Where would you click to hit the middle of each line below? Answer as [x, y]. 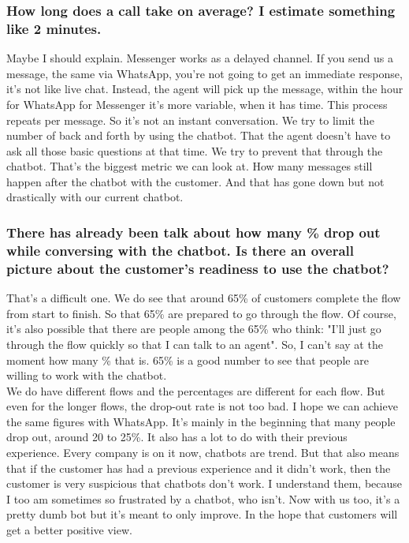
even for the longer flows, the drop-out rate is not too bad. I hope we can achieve [202, 406]
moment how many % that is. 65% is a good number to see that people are [188, 360]
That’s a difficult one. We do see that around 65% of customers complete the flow [204, 298]
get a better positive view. [69, 530]
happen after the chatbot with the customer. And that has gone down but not [195, 181]
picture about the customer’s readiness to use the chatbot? [198, 268]
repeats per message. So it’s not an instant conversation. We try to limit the [190, 120]
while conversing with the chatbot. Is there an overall [180, 250]
